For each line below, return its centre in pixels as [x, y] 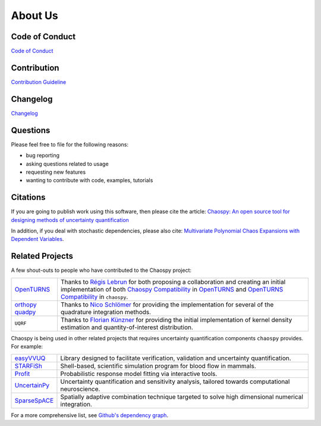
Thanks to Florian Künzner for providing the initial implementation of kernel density [176, 319]
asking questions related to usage [67, 164]
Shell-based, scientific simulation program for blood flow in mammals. [158, 366]
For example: [27, 347]
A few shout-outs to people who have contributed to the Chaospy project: [101, 270]
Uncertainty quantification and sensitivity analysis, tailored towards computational [175, 381]
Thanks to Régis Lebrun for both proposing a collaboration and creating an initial [173, 281]
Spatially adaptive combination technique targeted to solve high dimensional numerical [182, 397]
